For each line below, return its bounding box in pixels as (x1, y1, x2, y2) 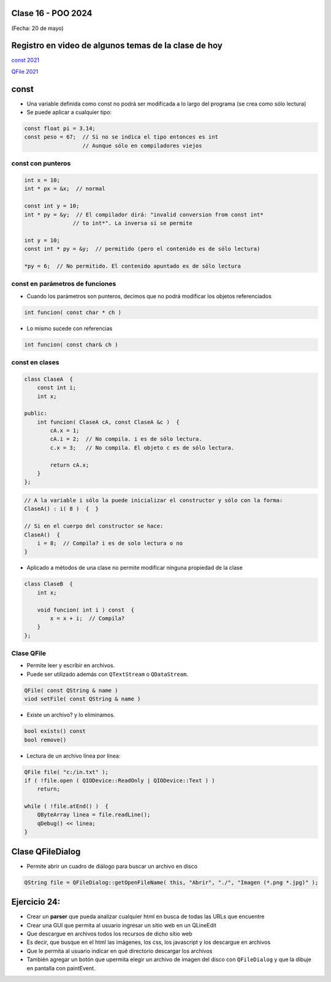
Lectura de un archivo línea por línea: (26, 752, 121, 759)
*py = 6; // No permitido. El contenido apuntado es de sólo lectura (24, 263, 242, 269)
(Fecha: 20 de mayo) (11, 25, 64, 32)
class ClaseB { (24, 580, 74, 588)
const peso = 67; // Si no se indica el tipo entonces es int (24, 134, 219, 140)
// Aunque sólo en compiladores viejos (82, 142, 202, 149)
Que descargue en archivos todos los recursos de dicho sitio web (26, 930, 192, 937)
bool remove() (24, 736, 67, 743)
